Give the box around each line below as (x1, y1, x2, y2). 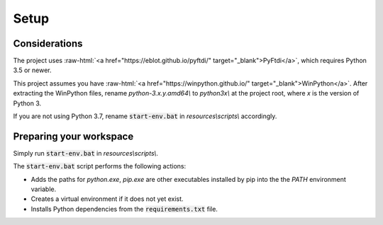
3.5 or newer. (13, 66, 52, 74)
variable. (30, 185, 57, 194)
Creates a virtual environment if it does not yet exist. (30, 195, 184, 203)
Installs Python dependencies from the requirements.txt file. (30, 204, 218, 213)
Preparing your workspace (13, 130, 134, 142)
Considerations (13, 37, 83, 50)
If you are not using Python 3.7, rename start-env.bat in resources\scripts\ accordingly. (13, 112, 277, 120)
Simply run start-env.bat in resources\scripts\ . (13, 149, 159, 157)
